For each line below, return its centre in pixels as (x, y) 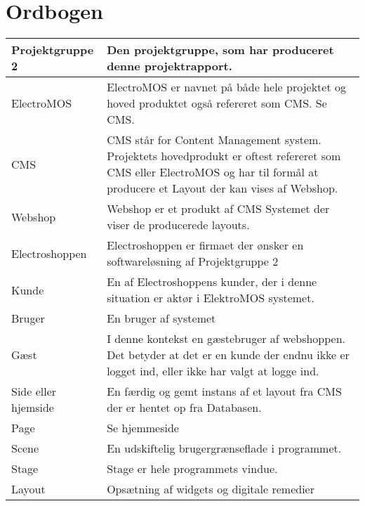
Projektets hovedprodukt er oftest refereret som (224, 156)
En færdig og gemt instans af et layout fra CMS (224, 391)
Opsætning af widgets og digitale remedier (211, 489)
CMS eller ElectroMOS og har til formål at (213, 172)
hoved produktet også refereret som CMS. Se (217, 103)
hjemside (33, 408)
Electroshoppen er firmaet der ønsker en (205, 245)
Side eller (34, 391)
